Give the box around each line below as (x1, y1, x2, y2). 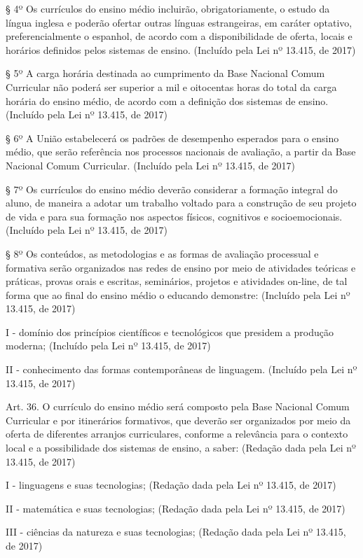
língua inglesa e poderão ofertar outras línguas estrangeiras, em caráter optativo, (6, 15, 352, 29)
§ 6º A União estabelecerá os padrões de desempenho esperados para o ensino (6, 130, 339, 145)
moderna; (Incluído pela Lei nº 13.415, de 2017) (6, 338, 211, 353)
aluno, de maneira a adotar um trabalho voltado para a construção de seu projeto (6, 195, 357, 210)
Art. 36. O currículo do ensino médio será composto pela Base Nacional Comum (6, 399, 350, 414)
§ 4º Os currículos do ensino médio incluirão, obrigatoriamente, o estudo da (6, 1, 330, 15)
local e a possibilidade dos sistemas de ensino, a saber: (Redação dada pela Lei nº (6, 440, 356, 455)
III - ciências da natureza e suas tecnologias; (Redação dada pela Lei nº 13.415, (6, 524, 346, 539)
